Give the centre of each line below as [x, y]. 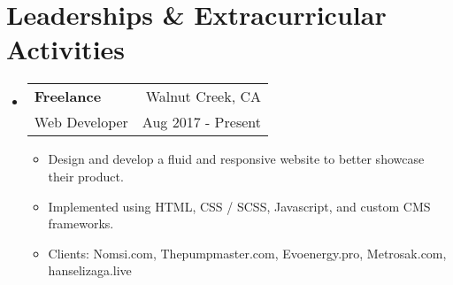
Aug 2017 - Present [201, 122]
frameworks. [81, 223]
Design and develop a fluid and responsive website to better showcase [236, 159]
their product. [86, 176]
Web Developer [81, 122]
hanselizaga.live [90, 270]
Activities [66, 49]
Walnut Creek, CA [203, 96]
